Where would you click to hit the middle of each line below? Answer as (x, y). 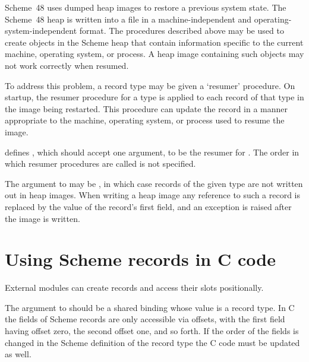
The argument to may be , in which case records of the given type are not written (154, 183)
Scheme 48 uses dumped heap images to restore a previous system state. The (146, 7)
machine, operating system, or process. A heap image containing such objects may (154, 54)
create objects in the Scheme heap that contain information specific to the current (154, 42)
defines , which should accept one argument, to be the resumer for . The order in (152, 152)
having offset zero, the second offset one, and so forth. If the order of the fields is (152, 331)
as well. (18, 354)
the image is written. (42, 218)
